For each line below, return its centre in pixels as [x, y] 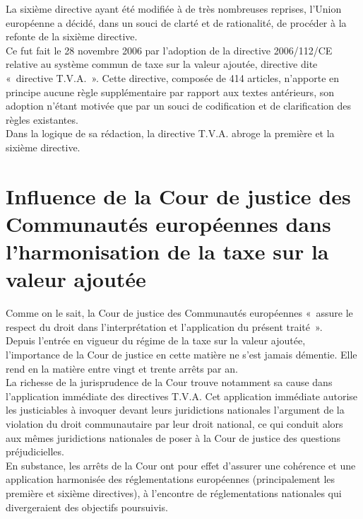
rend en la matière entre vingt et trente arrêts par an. [122, 368]
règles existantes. [42, 119]
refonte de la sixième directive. [72, 36]
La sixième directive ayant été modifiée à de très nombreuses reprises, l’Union [174, 8]
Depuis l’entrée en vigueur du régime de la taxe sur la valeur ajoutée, [156, 340]
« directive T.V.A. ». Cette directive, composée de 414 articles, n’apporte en [173, 77]
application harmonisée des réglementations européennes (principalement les [171, 479]
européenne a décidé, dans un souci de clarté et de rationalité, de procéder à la [176, 22]
